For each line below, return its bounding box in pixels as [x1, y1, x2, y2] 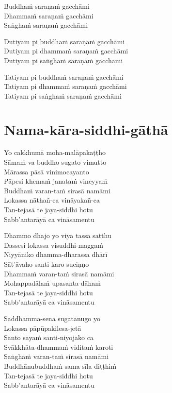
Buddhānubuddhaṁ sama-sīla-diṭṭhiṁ [4, 360, 117, 371]
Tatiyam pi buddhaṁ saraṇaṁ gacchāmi [4, 71, 124, 82]
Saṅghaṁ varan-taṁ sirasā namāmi [4, 351, 109, 361]
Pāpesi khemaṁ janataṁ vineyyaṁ [4, 176, 108, 186]
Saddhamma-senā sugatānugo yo [4, 313, 100, 323]
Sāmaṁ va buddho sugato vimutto [4, 157, 107, 167]
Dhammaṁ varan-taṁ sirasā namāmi [4, 268, 114, 278]
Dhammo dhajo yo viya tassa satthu [4, 230, 111, 240]
